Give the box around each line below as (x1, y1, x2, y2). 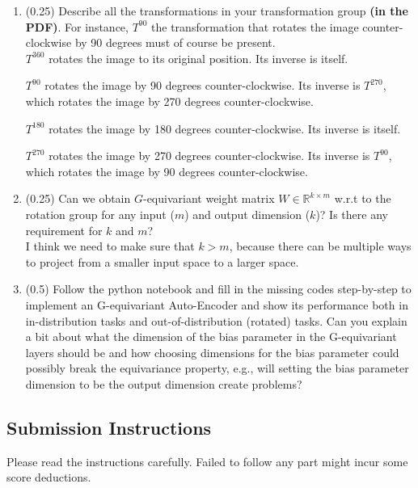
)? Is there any (315, 205, 388, 222)
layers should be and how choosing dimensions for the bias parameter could (25, 343, 399, 360)
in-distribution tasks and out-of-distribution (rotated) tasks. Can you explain (25, 312, 407, 329)
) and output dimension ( (184, 205, 310, 222)
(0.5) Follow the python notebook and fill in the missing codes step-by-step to (25, 280, 412, 297)
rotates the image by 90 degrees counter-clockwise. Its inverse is (44, 77, 361, 94)
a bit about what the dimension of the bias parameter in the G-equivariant (25, 328, 397, 345)
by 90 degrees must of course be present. (74, 34, 276, 51)
